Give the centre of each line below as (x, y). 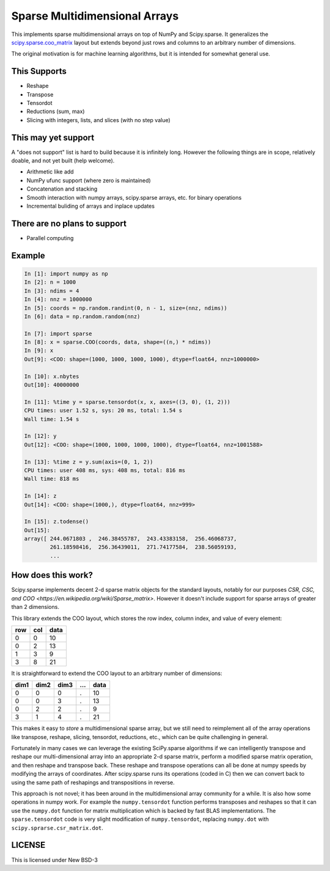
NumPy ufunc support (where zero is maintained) (89, 180)
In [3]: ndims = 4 (52, 291)
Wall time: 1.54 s (52, 419)
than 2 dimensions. (35, 607)
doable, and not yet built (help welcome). (63, 161)
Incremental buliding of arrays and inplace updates (91, 206)
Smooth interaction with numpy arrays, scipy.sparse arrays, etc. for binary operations (134, 197)
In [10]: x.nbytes (52, 376)
